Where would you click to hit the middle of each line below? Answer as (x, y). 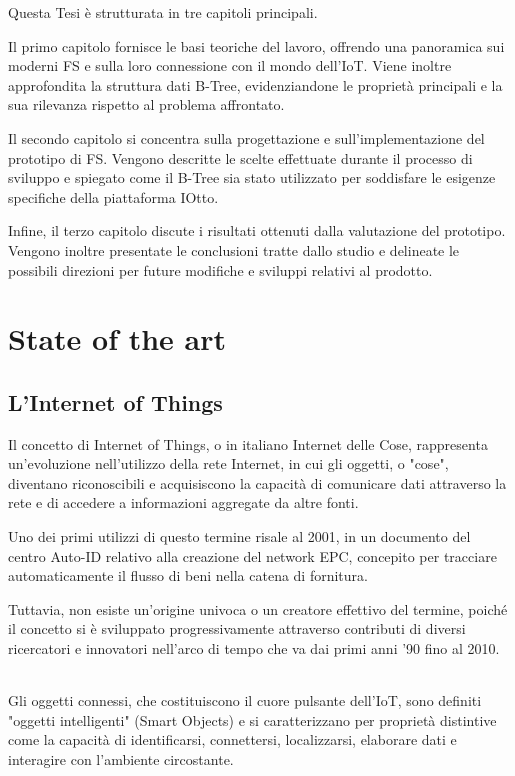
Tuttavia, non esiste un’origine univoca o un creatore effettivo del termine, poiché (258, 608)
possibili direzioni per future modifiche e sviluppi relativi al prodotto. (220, 269)
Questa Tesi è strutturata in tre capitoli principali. (163, 12)
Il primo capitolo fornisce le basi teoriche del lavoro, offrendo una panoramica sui (256, 45)
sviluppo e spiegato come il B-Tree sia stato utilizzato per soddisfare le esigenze (252, 177)
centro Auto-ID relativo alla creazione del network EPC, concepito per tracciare (252, 555)
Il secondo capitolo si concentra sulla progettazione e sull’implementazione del (246, 137)
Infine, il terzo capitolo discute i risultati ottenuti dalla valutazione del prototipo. (257, 230)
